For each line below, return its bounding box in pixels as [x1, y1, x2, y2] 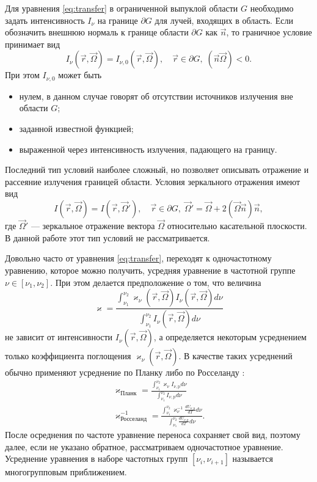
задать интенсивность [5, 13, 85, 26]
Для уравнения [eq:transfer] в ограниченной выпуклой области [5, 2, 238, 14]
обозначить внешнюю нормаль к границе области [5, 26, 189, 38]
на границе [97, 13, 138, 26]
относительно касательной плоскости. [167, 219, 307, 232]
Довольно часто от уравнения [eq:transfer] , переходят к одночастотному [5, 252, 272, 265]
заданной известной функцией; [19, 122, 134, 135]
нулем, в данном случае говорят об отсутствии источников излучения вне [19, 89, 293, 102]
